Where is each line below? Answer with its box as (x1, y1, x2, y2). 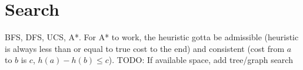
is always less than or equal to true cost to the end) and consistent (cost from (5, 42, 285, 54)
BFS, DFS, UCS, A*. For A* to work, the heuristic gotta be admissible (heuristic (5, 31, 299, 43)
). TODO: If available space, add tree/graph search (108, 54, 293, 66)
